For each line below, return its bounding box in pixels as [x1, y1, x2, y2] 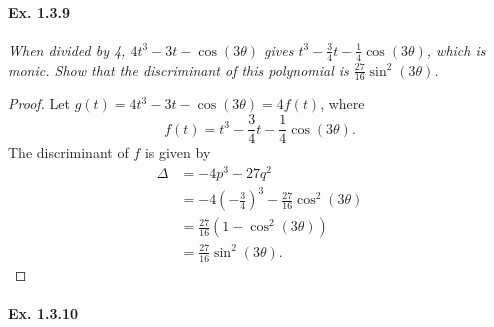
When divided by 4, [8, 39, 126, 60]
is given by [144, 142, 211, 163]
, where [320, 93, 365, 114]
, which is [426, 39, 486, 60]
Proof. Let [8, 93, 70, 114]
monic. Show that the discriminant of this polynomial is [8, 59, 349, 80]
